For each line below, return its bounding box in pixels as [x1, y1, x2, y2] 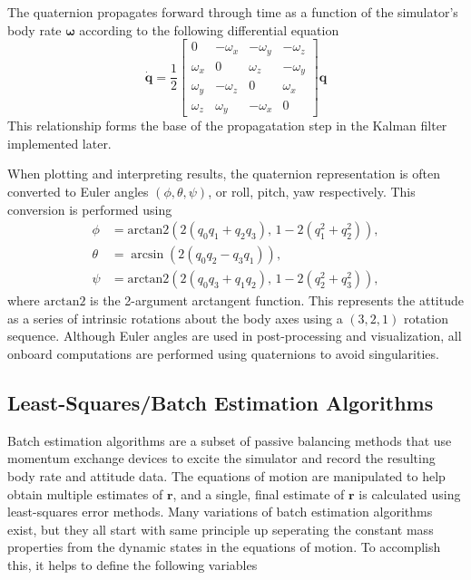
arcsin [131, 248, 164, 262]
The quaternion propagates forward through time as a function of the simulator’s [7, 3, 458, 21]
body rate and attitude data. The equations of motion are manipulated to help [7, 466, 446, 485]
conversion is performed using [7, 199, 172, 218]
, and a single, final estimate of [172, 484, 345, 503]
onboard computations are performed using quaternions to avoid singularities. [7, 343, 439, 362]
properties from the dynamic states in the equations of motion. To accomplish [7, 537, 441, 556]
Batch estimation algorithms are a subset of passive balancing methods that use [7, 430, 452, 449]
